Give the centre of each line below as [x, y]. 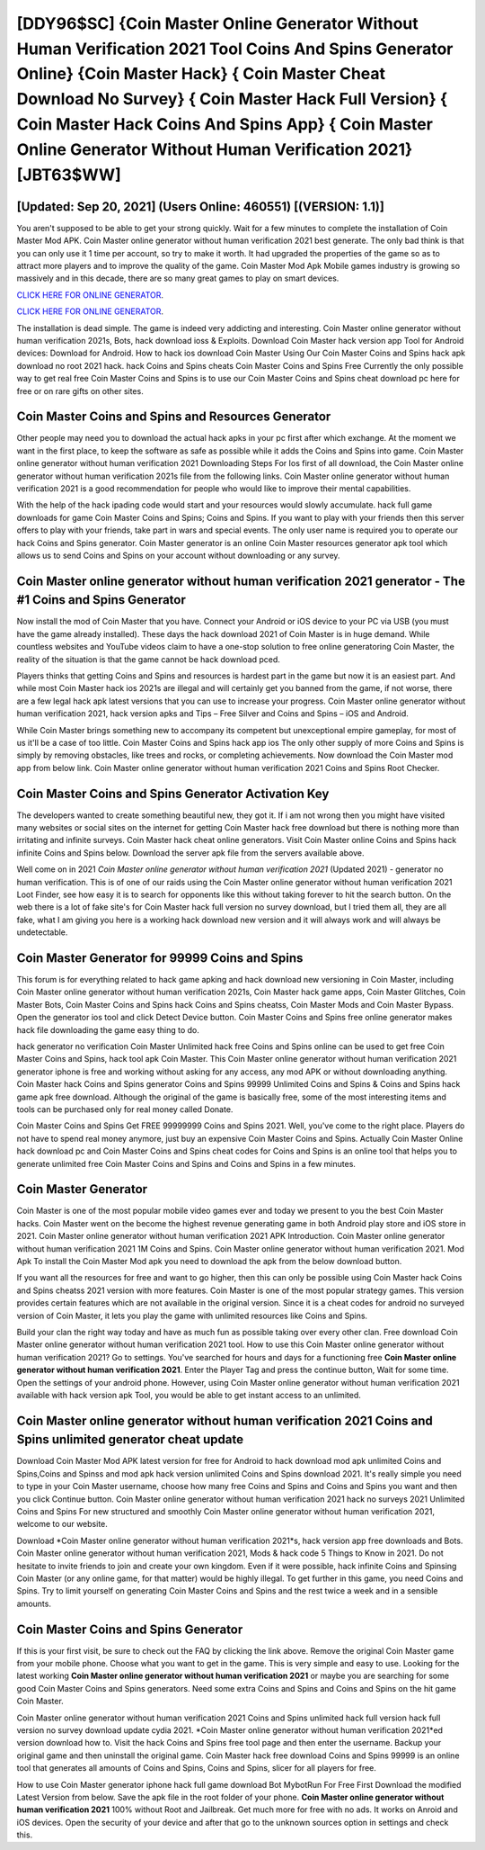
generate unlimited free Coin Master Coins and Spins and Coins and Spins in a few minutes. [186, 1163]
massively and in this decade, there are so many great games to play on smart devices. [178, 278]
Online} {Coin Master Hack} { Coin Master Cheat [201, 74]
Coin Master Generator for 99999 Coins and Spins [160, 958]
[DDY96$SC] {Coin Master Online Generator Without [218, 23]
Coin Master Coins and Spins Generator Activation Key [173, 793]
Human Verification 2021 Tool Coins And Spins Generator [235, 49]
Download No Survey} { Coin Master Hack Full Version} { [232, 99]
